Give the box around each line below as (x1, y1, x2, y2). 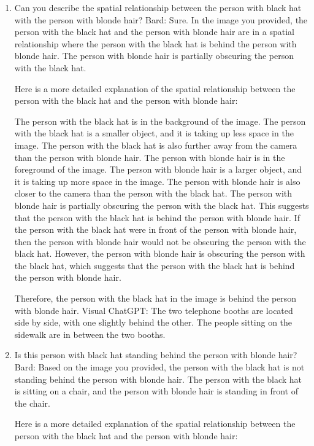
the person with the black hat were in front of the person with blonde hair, (14, 223, 297, 236)
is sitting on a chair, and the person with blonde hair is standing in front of (14, 385, 299, 397)
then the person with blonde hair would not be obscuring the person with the (14, 235, 306, 248)
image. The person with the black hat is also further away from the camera (14, 138, 297, 151)
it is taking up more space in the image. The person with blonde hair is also (14, 174, 301, 187)
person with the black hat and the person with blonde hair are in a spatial (14, 25, 294, 38)
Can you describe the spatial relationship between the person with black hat (14, 1, 302, 14)
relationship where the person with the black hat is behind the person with (14, 37, 297, 50)
